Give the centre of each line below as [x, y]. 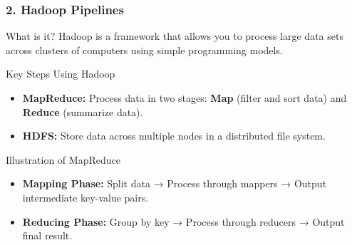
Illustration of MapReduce [63, 159]
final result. [47, 235]
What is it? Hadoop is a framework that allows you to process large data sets [175, 36]
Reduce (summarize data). [83, 111]
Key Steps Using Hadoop [61, 74]
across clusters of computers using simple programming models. [144, 49]
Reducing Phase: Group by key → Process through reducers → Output [183, 221]
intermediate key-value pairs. [86, 197]
